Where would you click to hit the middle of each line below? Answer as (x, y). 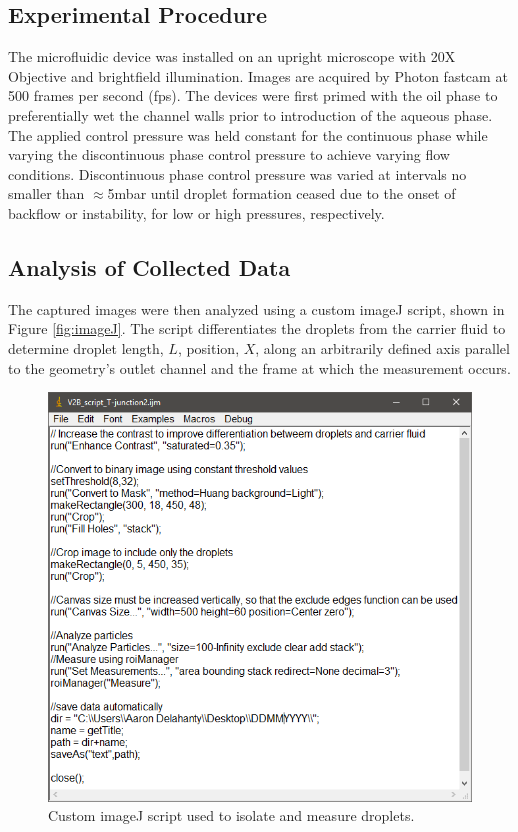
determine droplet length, (86, 347)
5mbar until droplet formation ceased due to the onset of (281, 193)
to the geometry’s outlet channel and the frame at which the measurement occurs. (259, 367)
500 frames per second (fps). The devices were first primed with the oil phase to (253, 95)
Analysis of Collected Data (149, 266)
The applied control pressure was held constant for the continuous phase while (248, 134)
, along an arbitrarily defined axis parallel (382, 347)
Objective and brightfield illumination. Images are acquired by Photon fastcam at (258, 75)
